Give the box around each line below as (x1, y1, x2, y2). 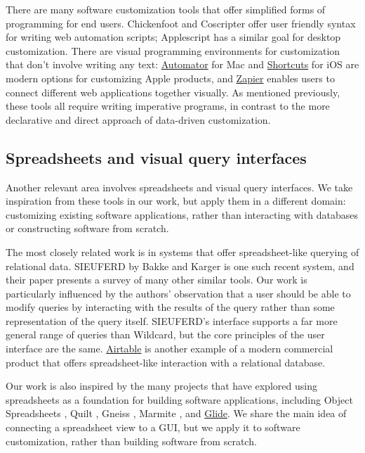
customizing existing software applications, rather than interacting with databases (6, 207, 358, 222)
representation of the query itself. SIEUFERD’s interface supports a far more (6, 313, 338, 328)
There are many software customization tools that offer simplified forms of (6, 2, 326, 16)
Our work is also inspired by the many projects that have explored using (6, 378, 317, 393)
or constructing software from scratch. (6, 221, 169, 236)
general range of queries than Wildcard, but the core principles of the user (6, 327, 325, 342)
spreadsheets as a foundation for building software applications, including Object (6, 392, 353, 407)
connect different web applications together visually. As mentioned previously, (6, 84, 340, 99)
